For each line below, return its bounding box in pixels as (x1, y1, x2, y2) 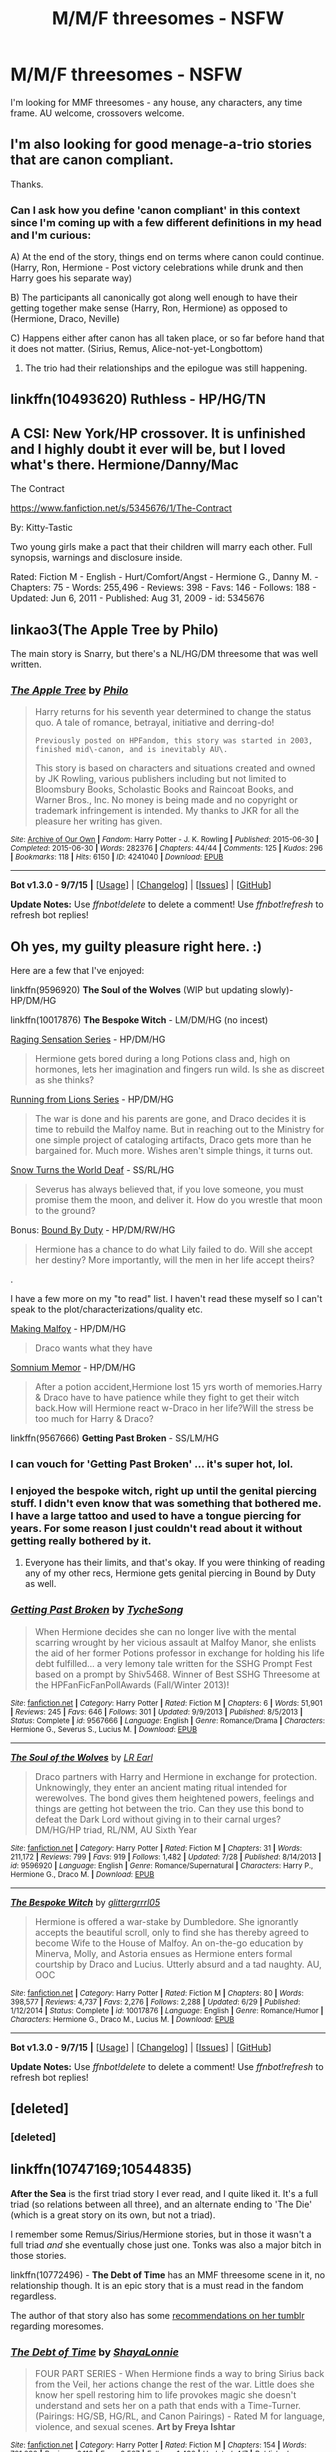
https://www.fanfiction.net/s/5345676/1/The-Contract (10, 502, 232, 514)
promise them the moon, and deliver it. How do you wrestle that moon (34, 1194, 323, 1206)
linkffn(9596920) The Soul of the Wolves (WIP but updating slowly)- (10, 984, 294, 996)
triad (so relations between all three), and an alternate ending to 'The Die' (10, 2198, 313, 2210)
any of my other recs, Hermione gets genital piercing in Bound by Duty (24, 1567, 317, 1579)
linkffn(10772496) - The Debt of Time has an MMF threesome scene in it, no (10, 2268, 326, 2281)
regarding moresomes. (10, 2320, 104, 2332)
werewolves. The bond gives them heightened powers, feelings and (34, 1792, 315, 1804)
